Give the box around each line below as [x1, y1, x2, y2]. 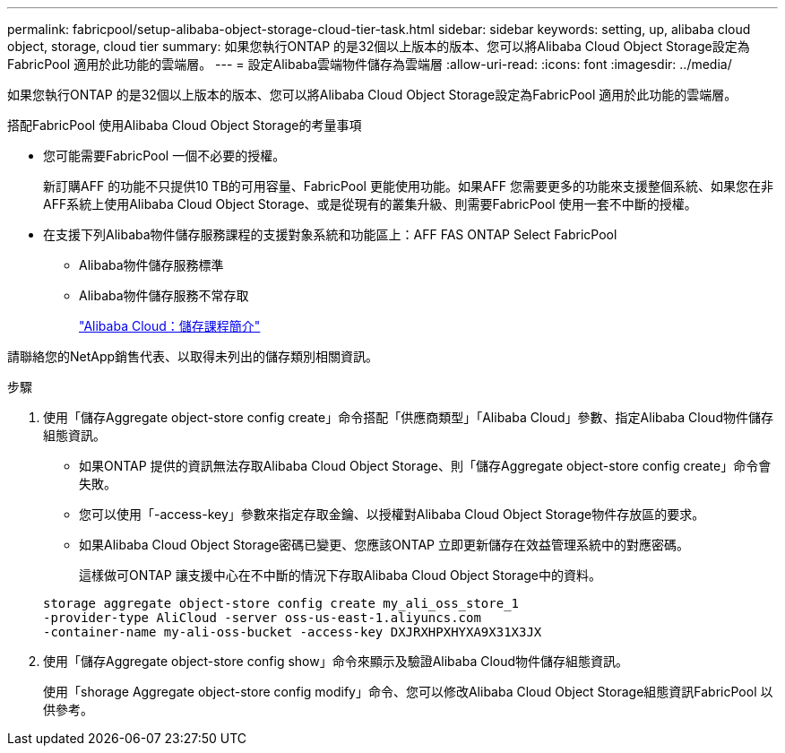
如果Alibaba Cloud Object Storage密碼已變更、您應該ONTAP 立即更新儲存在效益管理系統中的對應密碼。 [79, 537, 690, 552]
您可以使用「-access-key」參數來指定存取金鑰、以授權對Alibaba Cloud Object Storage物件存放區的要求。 [79, 506, 705, 522]
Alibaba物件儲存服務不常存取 [79, 288, 249, 303]
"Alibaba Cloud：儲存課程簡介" [79, 318, 261, 333]
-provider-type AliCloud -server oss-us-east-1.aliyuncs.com [43, 610, 481, 625]
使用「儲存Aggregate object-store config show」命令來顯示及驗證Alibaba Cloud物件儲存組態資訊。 [43, 653, 629, 669]
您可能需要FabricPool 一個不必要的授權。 [43, 148, 286, 163]
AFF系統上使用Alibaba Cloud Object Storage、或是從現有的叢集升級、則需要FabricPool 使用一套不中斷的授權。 [43, 196, 697, 212]
